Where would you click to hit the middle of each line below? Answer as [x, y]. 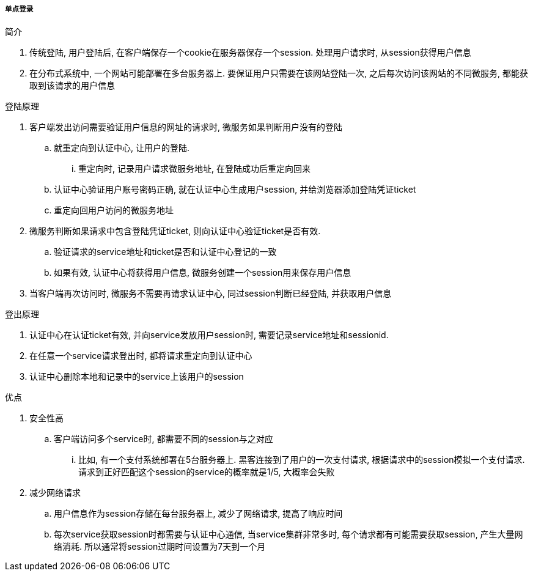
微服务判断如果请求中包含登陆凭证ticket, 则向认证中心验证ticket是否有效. [175, 231]
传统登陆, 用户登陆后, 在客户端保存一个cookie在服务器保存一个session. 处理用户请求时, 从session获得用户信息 [250, 53]
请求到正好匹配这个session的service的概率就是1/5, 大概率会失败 [207, 472]
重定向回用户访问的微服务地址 [114, 210]
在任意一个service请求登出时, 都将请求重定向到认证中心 [141, 356]
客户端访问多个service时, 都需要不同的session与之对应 [164, 439]
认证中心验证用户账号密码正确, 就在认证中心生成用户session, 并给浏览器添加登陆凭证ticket [235, 190]
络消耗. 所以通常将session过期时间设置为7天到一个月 [160, 547]
